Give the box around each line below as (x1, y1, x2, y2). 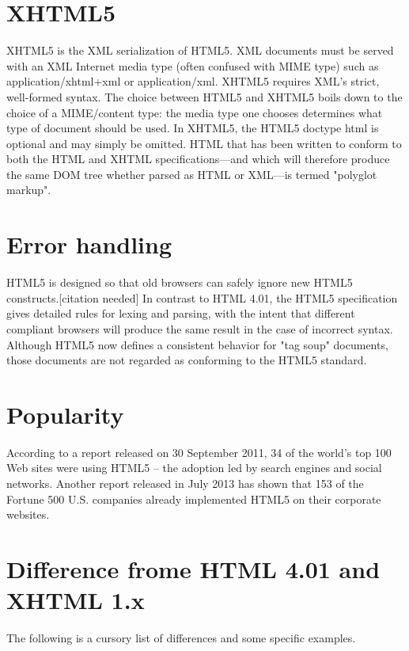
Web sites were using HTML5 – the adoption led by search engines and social (6, 459, 382, 476)
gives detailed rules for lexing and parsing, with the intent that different (6, 305, 355, 322)
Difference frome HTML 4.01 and (6, 553, 381, 585)
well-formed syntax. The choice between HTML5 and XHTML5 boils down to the (6, 88, 403, 105)
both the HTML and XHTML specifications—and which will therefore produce (6, 150, 390, 167)
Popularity (6, 398, 124, 430)
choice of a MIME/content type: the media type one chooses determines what (6, 104, 383, 120)
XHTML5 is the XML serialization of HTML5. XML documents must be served (6, 42, 394, 59)
